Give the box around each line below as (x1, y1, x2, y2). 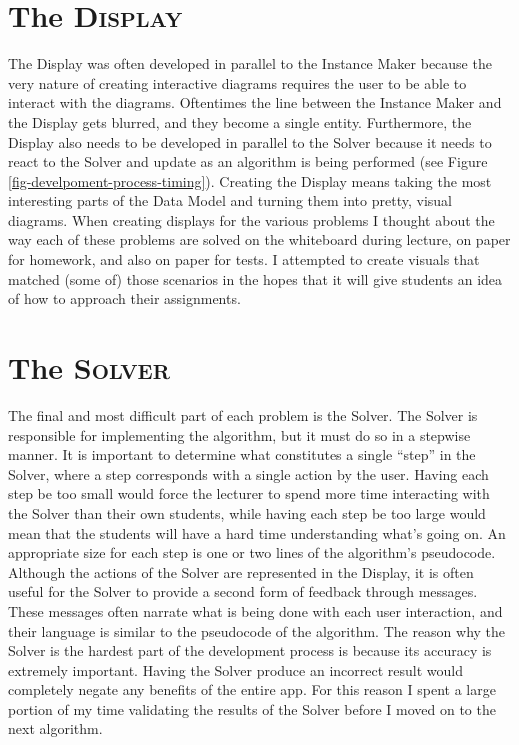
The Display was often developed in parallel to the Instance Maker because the (8, 53, 492, 74)
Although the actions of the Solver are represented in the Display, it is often (8, 561, 474, 582)
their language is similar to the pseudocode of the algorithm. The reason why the (8, 620, 506, 641)
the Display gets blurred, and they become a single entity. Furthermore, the (8, 111, 472, 132)
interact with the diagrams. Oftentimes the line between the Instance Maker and (8, 92, 502, 113)
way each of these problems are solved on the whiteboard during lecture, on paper (8, 229, 511, 250)
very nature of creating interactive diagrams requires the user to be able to (8, 72, 467, 93)
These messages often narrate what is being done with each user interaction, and (8, 600, 503, 621)
